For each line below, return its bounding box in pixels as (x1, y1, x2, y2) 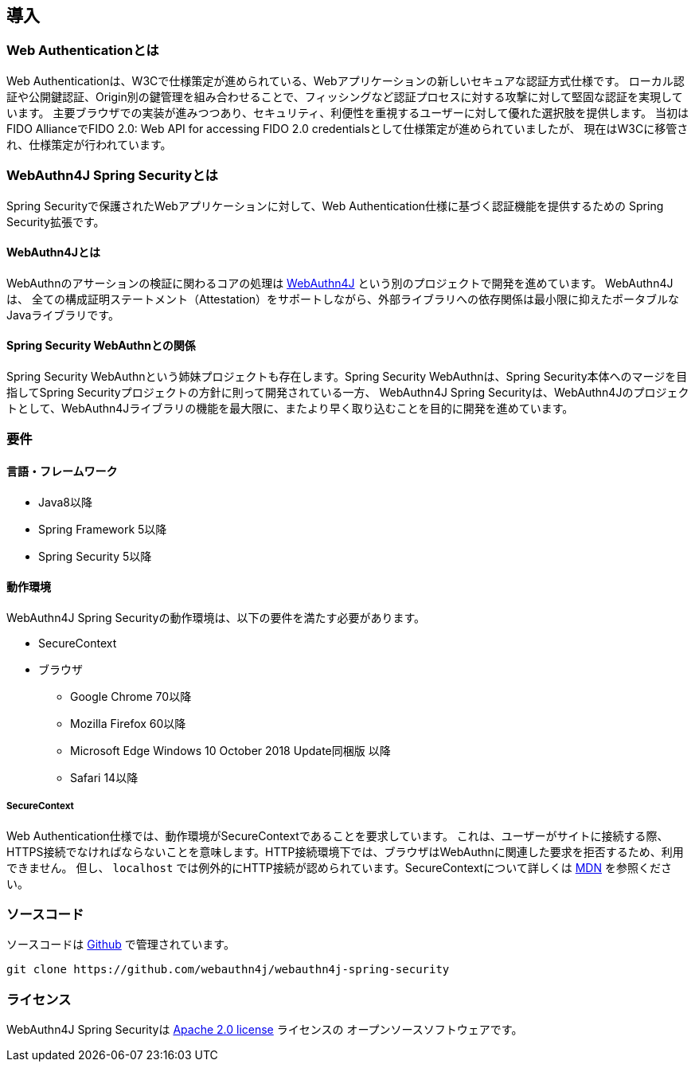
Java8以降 (38, 495, 92, 509)
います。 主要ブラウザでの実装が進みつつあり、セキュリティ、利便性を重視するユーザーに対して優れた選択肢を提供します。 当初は (6, 105, 689, 119)
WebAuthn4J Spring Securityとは (6, 167, 218, 184)
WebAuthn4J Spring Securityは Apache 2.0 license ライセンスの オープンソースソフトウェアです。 (6, 1023, 523, 1037)
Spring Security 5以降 (38, 549, 152, 563)
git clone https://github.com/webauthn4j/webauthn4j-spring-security (6, 963, 450, 976)
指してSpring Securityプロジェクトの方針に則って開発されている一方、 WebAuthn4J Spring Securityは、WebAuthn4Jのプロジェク (6, 385, 689, 399)
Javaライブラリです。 (6, 307, 119, 322)
